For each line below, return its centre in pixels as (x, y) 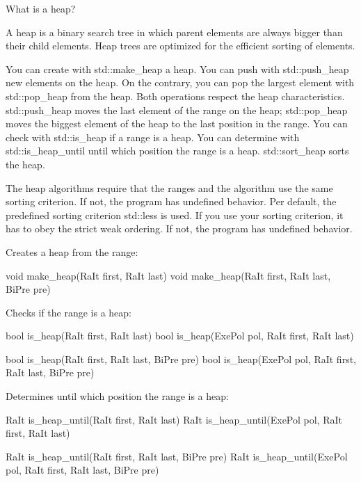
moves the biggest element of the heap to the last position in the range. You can (177, 123)
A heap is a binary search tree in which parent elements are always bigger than (174, 32)
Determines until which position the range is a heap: (117, 396)
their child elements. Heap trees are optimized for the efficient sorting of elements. (180, 46)
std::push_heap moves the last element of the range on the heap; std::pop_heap (177, 110)
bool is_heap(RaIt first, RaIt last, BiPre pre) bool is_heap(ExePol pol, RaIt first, (181, 359)
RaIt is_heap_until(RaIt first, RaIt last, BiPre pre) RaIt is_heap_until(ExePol (177, 456)
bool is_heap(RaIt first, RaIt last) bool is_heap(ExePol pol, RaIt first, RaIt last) (180, 336)
